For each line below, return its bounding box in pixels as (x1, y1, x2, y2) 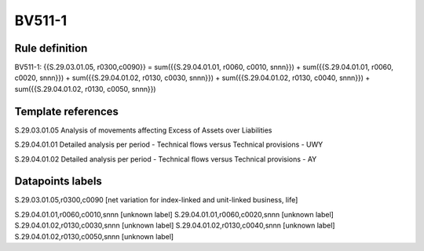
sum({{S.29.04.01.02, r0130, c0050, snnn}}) (14, 84, 156, 93)
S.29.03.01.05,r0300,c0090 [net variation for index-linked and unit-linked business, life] (14, 195, 298, 205)
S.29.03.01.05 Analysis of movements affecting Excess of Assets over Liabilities (14, 125, 272, 135)
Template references (14, 104, 119, 118)
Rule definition (14, 42, 88, 55)
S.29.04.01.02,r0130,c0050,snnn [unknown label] (14, 231, 174, 241)
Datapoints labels (14, 175, 102, 188)
